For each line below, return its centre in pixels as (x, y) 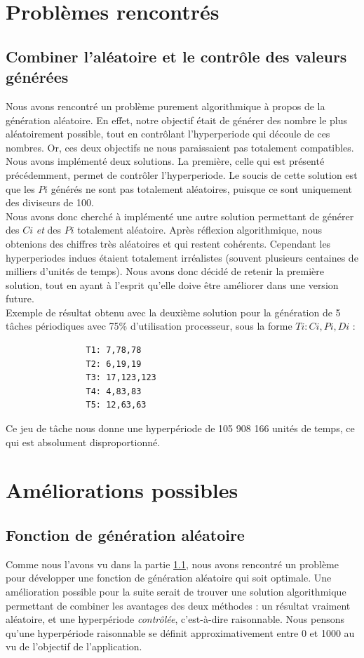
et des (48, 230)
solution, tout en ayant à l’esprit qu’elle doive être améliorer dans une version (172, 284)
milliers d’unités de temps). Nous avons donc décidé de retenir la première (165, 271)
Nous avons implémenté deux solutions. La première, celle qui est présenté (165, 161)
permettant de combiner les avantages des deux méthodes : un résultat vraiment (178, 605)
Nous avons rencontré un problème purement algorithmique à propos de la (166, 106)
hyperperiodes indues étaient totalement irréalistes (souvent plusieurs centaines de (182, 257)
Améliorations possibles (122, 490)
